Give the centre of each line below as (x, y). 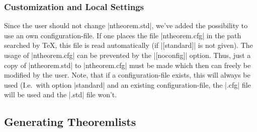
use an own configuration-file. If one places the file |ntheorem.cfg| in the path (123, 35)
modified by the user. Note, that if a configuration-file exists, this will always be (127, 75)
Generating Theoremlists (70, 122)
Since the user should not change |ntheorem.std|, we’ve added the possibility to (126, 25)
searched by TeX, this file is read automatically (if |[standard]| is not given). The (128, 45)
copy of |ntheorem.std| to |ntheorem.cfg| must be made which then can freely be (127, 65)
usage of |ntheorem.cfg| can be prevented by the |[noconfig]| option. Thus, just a (127, 55)
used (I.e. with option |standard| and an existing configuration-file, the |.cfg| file (127, 84)
